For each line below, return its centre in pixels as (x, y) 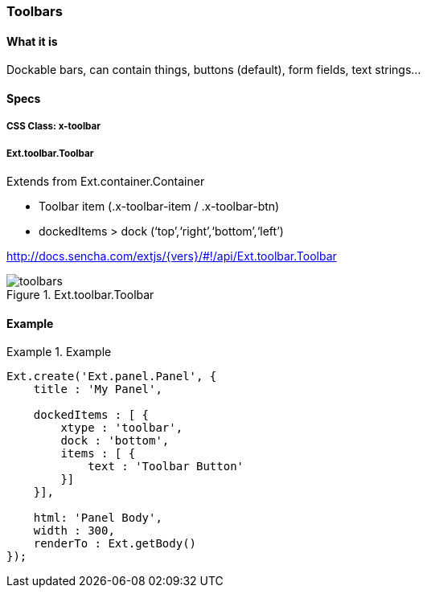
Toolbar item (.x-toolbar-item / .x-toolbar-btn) (159, 206)
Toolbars (35, 11)
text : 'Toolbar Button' (166, 467)
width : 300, (74, 531)
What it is (32, 41)
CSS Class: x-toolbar (53, 127)
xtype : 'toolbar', (122, 428)
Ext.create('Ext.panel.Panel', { (112, 377)
